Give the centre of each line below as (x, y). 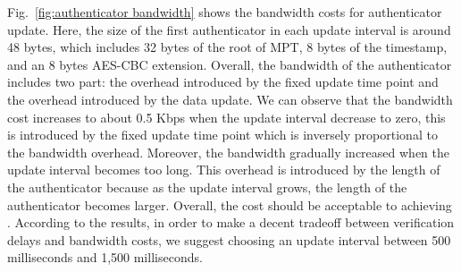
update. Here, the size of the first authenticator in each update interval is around (229, 29)
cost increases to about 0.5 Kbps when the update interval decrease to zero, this (226, 117)
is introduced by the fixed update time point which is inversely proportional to (222, 135)
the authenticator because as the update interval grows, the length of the (207, 187)
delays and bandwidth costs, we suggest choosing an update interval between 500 (229, 239)
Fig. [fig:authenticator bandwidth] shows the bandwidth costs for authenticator (225, 12)
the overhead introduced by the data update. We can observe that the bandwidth (230, 99)
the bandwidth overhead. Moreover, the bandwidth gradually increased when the (228, 152)
